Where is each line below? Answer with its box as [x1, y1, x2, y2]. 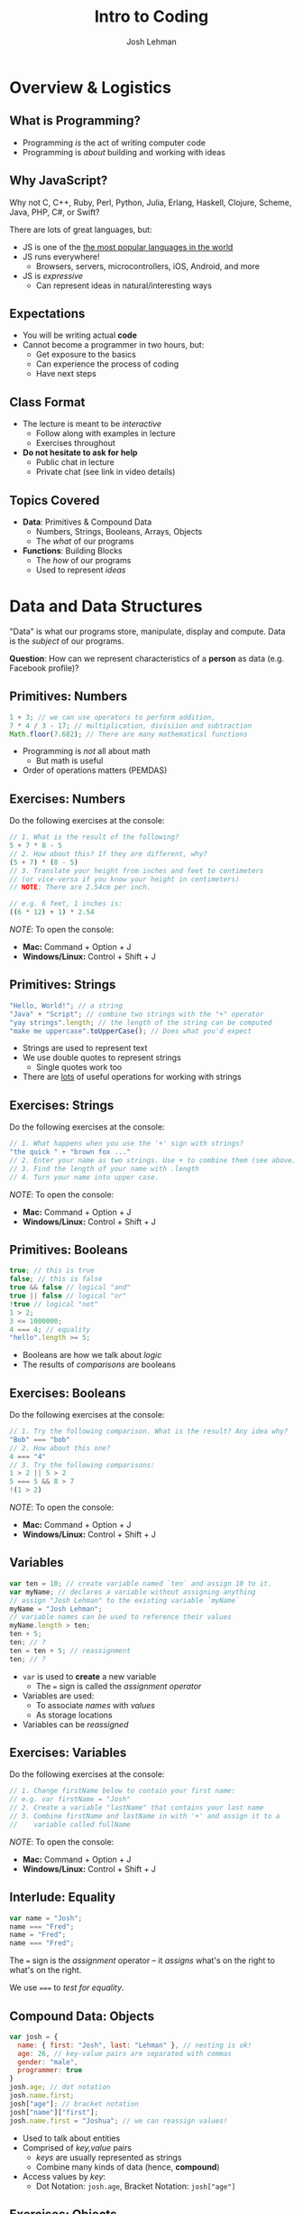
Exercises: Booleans [9, 1385, 126, 1400]
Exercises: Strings [9, 1097, 115, 1112]
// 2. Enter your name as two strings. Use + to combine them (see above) [9, 1156, 297, 1165]
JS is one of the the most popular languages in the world [22, 241, 234, 252]
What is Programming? [9, 113, 142, 128]
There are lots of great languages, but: [9, 224, 152, 235]
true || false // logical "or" [9, 1291, 127, 1300]
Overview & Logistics [9, 77, 171, 98]
